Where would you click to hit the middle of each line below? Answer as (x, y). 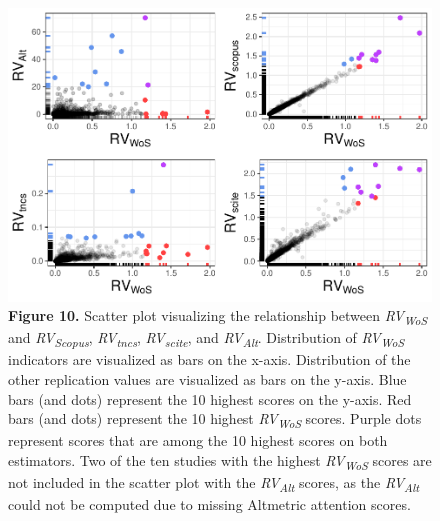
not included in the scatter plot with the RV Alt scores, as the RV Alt (214, 483)
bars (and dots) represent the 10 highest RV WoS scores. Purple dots (215, 419)
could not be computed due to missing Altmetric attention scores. (209, 504)
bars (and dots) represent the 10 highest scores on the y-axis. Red (210, 398)
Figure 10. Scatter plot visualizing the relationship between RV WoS (218, 316)
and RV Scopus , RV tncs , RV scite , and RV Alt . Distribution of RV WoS (206, 339)
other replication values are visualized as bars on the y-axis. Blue (207, 378)
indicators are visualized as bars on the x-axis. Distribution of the (209, 359)
